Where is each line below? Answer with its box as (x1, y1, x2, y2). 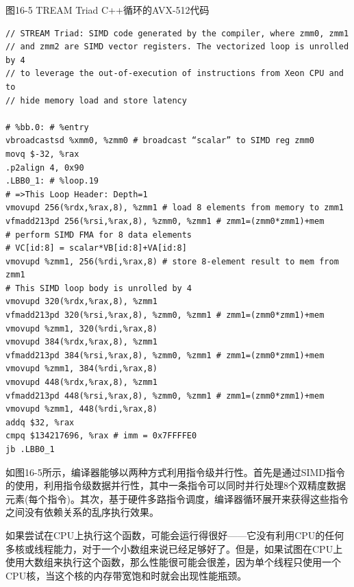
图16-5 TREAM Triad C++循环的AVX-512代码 (5, 3, 210, 16)
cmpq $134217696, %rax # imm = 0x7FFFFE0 (5, 431, 197, 441)
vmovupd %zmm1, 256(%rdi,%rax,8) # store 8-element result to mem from (5, 256, 339, 266)
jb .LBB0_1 (5, 445, 55, 454)
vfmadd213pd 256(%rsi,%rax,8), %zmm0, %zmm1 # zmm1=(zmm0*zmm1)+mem (5, 216, 325, 226)
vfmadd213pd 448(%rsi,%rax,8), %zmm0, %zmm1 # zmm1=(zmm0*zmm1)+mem (5, 390, 325, 401)
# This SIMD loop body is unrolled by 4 (5, 283, 192, 293)
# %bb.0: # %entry (5, 122, 89, 132)
